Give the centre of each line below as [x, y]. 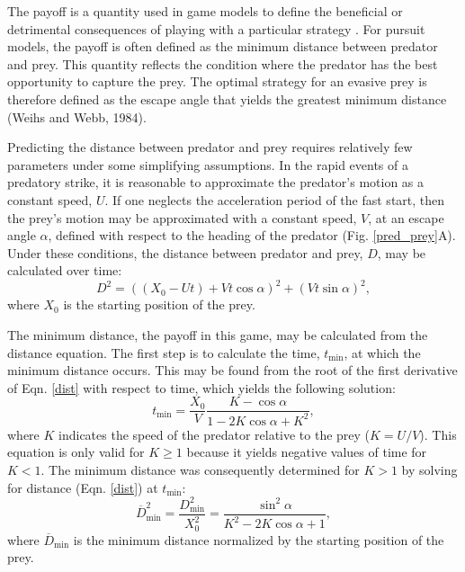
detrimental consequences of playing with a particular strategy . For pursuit [216, 28]
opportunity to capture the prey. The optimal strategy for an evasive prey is [217, 81]
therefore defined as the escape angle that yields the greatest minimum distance [227, 98]
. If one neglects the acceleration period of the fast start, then [275, 199]
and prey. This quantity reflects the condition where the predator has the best [223, 63]
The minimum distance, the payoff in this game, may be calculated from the [218, 335]
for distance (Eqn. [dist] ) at [83, 487]
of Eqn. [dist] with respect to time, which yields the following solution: [201, 387]
